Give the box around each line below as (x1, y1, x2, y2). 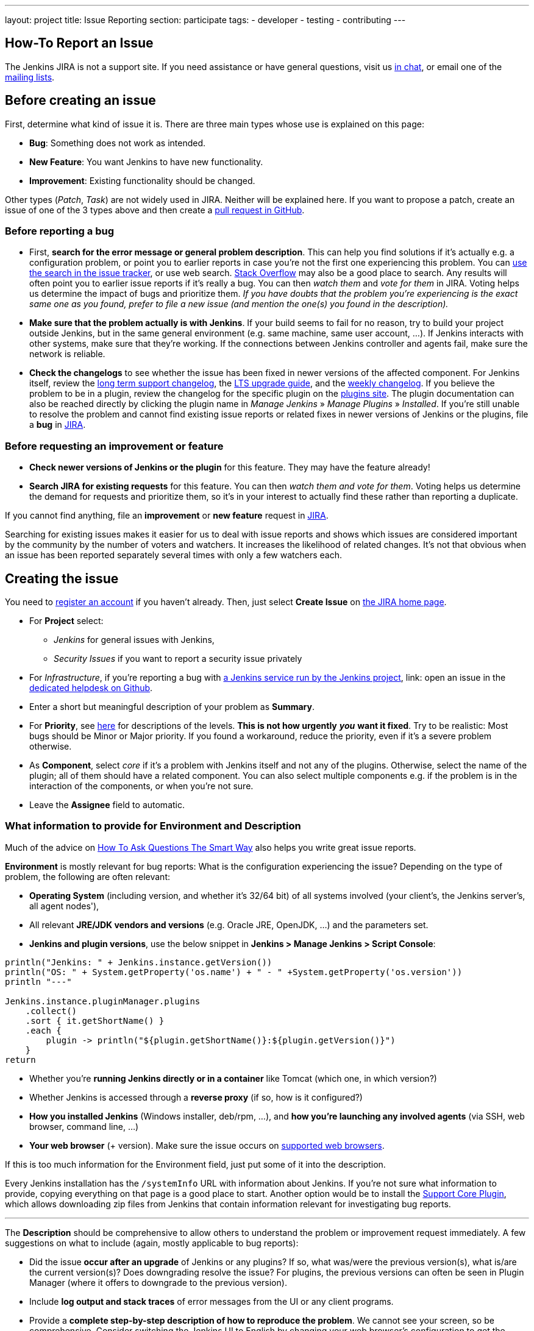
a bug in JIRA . (29, 419, 86, 430)
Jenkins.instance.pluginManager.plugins (5, 996, 201, 1006)
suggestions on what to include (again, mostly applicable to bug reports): (5, 1237, 299, 1248)
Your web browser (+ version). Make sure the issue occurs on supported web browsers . (29, 1140, 385, 1151)
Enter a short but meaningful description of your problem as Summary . (29, 701, 315, 712)
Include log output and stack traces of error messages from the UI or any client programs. (29, 1296, 394, 1307)
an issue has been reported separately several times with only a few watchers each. (5, 550, 343, 561)
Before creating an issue (5, 93, 156, 108)
